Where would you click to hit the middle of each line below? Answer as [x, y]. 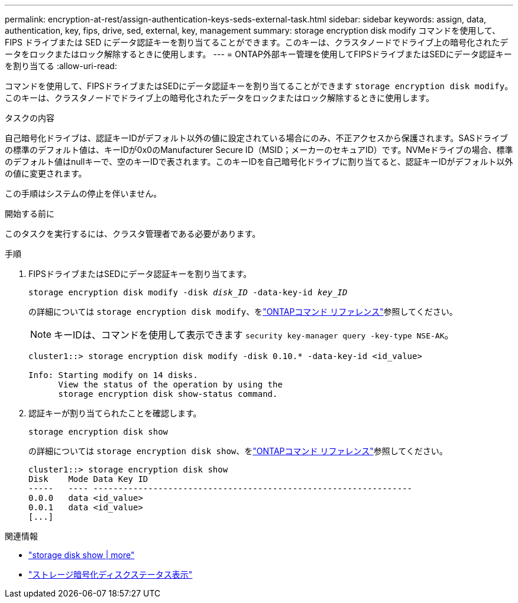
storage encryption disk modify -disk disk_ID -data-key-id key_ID [188, 292]
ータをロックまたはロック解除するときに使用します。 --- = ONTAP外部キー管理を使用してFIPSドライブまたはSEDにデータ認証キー [258, 54]
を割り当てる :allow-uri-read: [61, 66]
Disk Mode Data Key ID [88, 479]
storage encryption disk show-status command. [168, 394]
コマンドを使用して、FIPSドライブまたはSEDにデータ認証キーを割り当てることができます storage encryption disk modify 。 [259, 86]
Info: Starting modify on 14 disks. [113, 375]
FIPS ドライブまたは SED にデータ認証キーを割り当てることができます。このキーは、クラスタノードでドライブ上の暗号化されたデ [257, 42]
